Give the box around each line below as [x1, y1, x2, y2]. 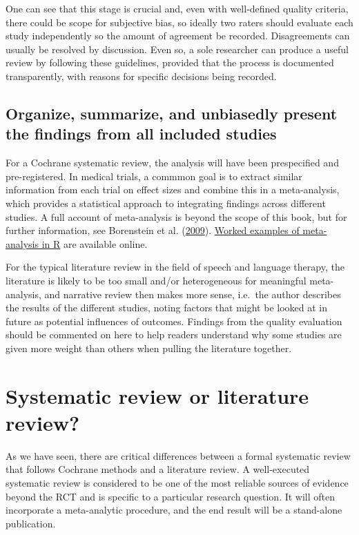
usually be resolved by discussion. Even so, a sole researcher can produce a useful [6, 41, 349, 56]
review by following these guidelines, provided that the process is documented [6, 55, 334, 70]
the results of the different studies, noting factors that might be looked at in [6, 300, 328, 315]
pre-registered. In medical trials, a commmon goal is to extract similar [6, 168, 302, 183]
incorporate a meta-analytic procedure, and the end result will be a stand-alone [6, 503, 342, 517]
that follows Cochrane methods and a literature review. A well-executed [6, 462, 310, 476]
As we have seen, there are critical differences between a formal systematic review [6, 448, 351, 463]
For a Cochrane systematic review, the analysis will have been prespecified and [6, 155, 339, 170]
